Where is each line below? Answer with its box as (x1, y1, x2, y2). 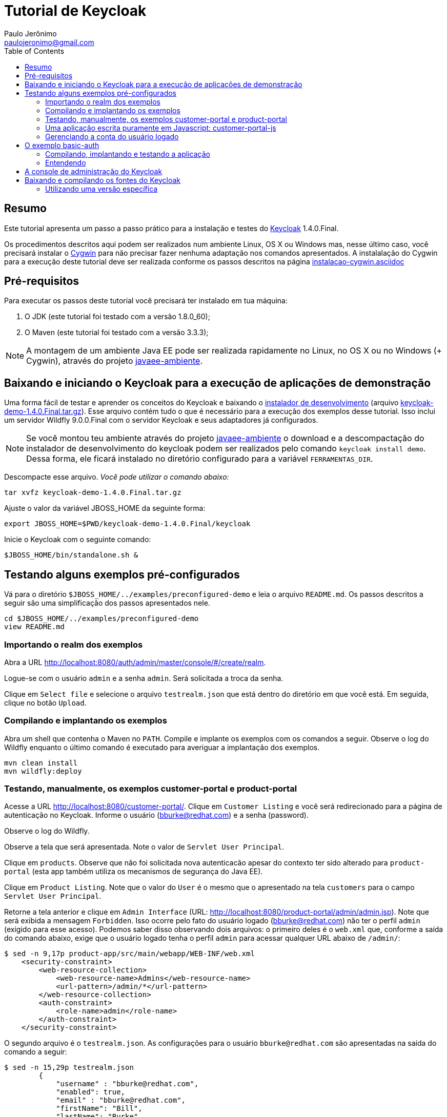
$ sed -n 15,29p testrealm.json (4, 1063, 134, 1072)
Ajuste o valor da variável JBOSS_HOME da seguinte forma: (4, 504, 206, 513)
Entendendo (45, 158, 86, 167)
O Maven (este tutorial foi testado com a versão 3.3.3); (25, 328, 209, 337)
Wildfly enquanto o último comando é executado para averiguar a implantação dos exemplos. (4, 742, 320, 752)
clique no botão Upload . (4, 698, 87, 707)
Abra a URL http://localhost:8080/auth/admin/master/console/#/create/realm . (4, 657, 266, 667)
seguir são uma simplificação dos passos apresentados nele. (4, 598, 210, 608)
